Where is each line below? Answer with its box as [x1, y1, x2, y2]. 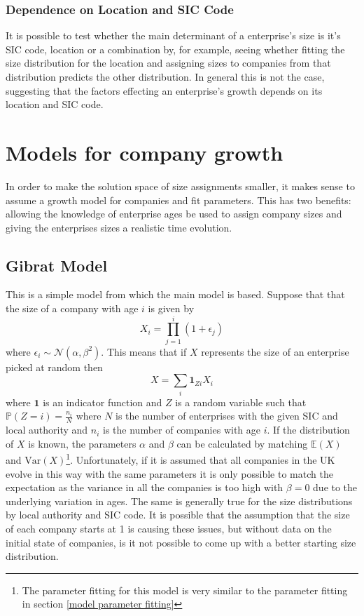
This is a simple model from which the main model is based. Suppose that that [6, 287, 345, 302]
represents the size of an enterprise [201, 344, 349, 359]
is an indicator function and [43, 394, 162, 409]
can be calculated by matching [176, 436, 308, 450]
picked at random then [6, 359, 103, 374]
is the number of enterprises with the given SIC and [115, 408, 338, 423]
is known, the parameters [28, 436, 136, 450]
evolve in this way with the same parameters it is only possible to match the [6, 466, 333, 481]
